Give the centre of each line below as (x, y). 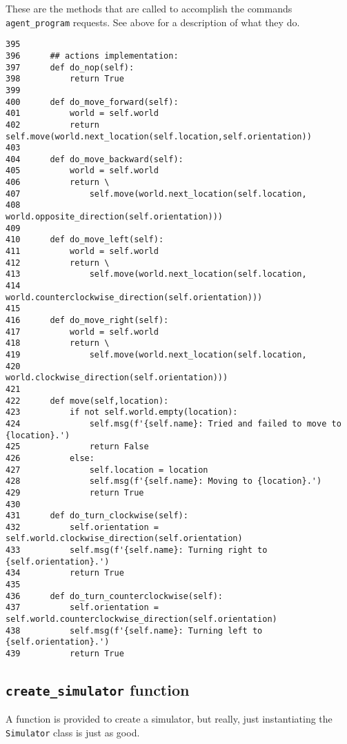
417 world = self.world (82, 332)
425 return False (77, 447)
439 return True (65, 654)
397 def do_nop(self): (70, 67)
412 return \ (58, 263)
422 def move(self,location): (87, 401)
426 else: (50, 458)
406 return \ (58, 183)
